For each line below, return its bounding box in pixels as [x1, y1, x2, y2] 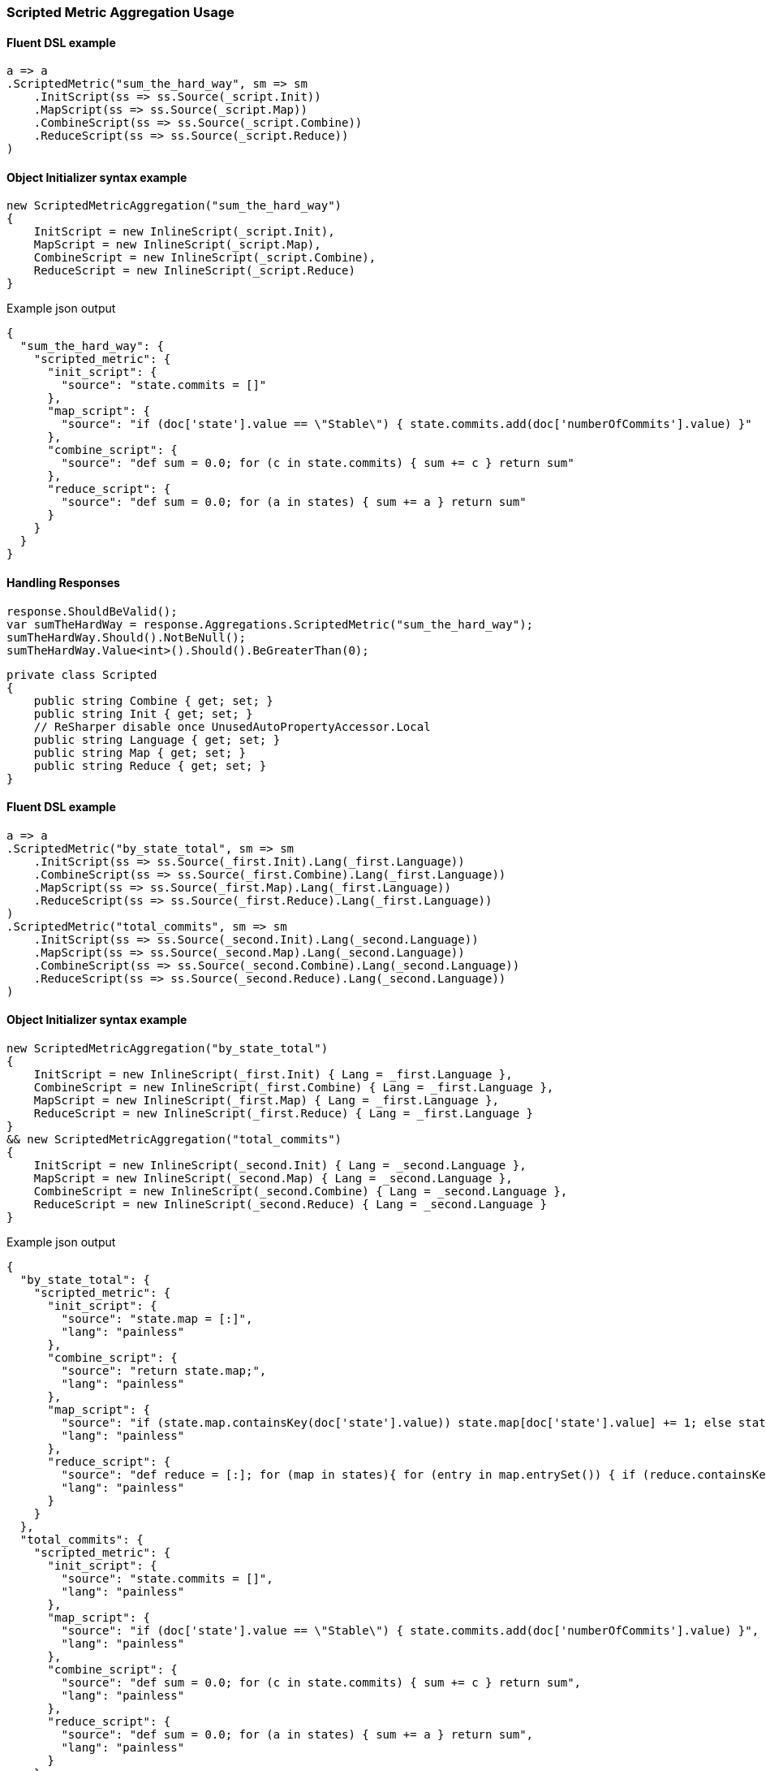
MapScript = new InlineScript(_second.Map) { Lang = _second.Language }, [33, 1172, 513, 1186]
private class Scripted [6, 667, 157, 681]
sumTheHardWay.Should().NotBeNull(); [6, 630, 247, 644]
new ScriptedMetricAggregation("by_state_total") [6, 1042, 329, 1056]
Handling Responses [6, 576, 120, 590]
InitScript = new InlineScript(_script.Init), [33, 225, 335, 239]
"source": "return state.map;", [61, 1364, 267, 1378]
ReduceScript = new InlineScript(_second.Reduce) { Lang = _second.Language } [33, 1198, 547, 1212]
